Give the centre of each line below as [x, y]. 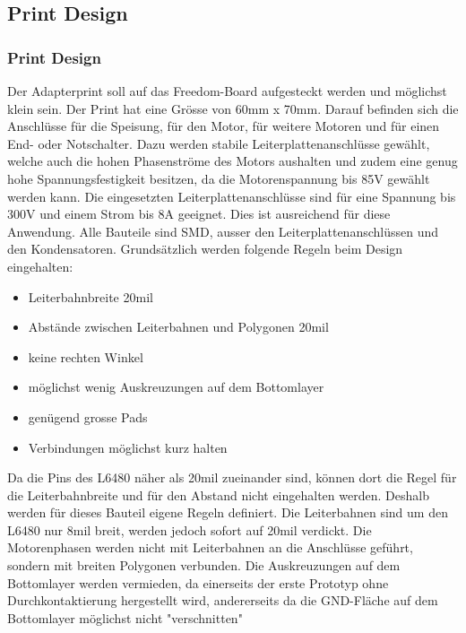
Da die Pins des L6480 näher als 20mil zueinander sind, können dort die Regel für [232, 477]
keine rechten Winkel [86, 356]
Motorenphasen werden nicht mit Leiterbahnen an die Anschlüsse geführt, [210, 547]
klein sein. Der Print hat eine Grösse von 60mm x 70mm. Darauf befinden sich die [233, 108]
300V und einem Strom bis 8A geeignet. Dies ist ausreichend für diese [199, 214]
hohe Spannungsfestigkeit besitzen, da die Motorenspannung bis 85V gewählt [219, 178]
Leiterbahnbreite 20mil [91, 296]
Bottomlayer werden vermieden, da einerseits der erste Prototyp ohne [198, 582]
